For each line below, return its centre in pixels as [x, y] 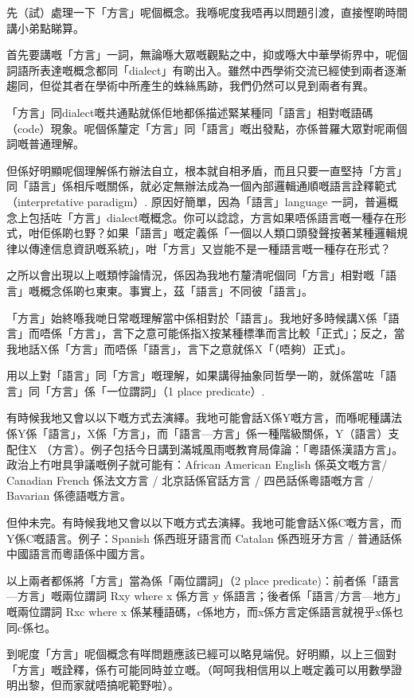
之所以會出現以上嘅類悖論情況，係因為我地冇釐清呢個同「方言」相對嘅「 [196, 275]
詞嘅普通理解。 [45, 144]
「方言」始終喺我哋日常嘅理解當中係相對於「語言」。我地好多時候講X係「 [197, 317]
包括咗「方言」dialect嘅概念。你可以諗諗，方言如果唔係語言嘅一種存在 [212, 217]
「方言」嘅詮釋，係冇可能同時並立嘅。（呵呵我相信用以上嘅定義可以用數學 [199, 669]
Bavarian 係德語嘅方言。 [69, 495]
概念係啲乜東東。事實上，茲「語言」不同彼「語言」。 [176, 290]
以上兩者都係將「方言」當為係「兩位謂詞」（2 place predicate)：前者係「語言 [203, 580]
